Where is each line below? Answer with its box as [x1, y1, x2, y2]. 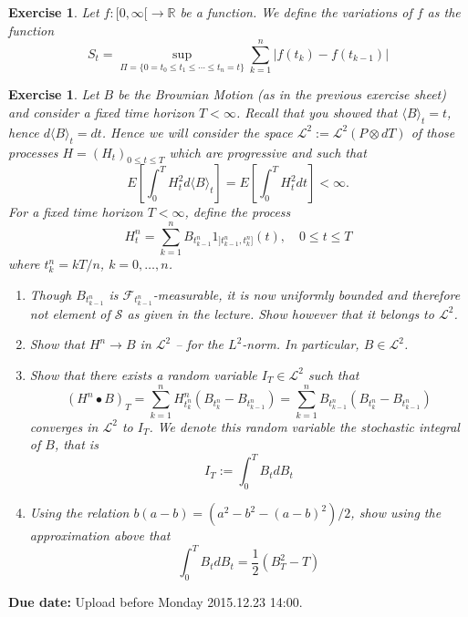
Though [29, 284, 72, 303]
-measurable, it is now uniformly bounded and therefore [152, 284, 461, 303]
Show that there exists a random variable [29, 365, 257, 384]
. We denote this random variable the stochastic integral [149, 416, 460, 436]
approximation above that [29, 526, 171, 545]
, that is [54, 435, 99, 454]
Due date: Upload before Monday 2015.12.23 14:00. [8, 592, 303, 612]
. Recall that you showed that [235, 102, 398, 121]
